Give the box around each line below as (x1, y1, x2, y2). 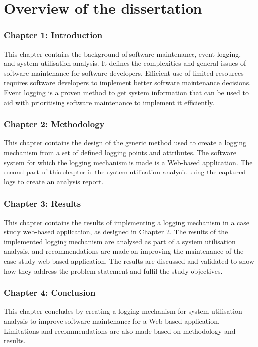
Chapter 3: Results (4, 197, 81, 210)
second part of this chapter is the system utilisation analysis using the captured (4, 167, 246, 177)
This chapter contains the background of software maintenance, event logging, (4, 48, 241, 58)
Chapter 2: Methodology (4, 118, 105, 130)
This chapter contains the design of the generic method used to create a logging (4, 137, 247, 148)
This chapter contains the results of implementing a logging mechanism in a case (4, 217, 249, 227)
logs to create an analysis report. (4, 176, 104, 186)
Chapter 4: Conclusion (4, 287, 96, 299)
